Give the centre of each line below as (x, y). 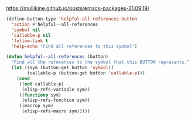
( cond (23, 78)
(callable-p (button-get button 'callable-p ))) (86, 73)
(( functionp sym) (40, 95)
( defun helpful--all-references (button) (57, 57)
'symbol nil (26, 30)
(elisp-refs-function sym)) (56, 100)
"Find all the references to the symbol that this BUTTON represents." (101, 62)
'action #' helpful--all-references (55, 25)
